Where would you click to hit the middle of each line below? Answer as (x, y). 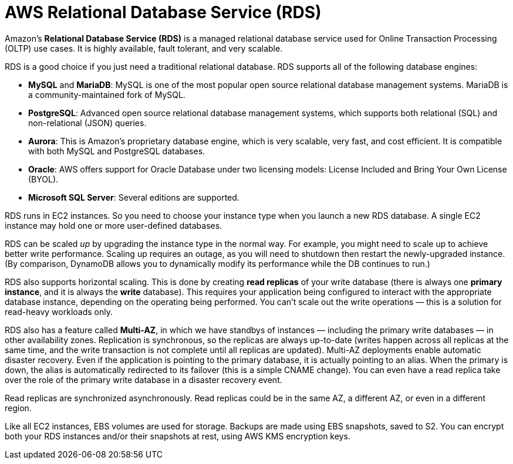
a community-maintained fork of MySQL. (107, 94)
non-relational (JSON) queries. (87, 123)
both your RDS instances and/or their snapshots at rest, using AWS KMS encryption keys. (178, 436)
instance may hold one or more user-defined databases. (114, 225)
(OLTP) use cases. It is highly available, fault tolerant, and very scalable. (144, 48)
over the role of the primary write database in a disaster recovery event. (144, 380)
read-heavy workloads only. (59, 311)
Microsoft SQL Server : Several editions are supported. (134, 197)
